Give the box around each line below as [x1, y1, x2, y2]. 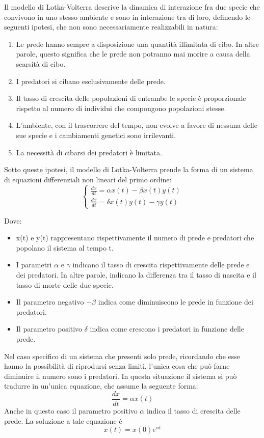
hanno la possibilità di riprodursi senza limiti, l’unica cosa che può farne [4, 361, 230, 371]
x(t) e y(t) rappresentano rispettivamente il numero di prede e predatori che [16, 232, 254, 243]
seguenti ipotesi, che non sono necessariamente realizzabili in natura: [4, 21, 218, 32]
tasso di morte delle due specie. [16, 279, 114, 290]
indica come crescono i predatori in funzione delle [90, 323, 244, 334]
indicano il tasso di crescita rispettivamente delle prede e [72, 259, 250, 270]
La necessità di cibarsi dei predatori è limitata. [16, 147, 162, 157]
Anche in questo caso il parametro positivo [4, 405, 138, 416]
